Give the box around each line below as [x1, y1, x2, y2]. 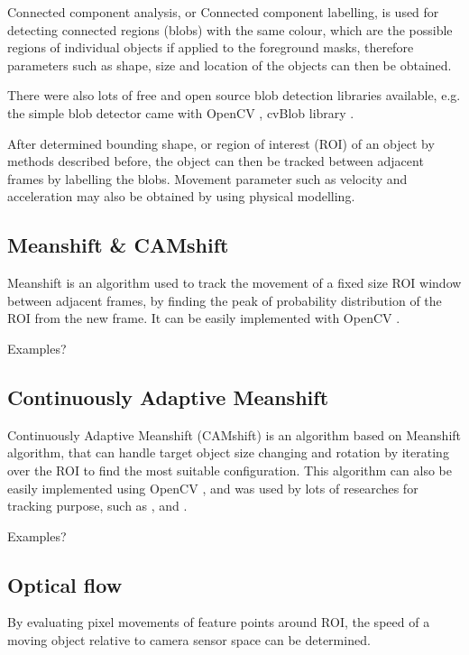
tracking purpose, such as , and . [7, 496, 188, 515]
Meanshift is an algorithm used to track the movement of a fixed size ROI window [7, 273, 462, 292]
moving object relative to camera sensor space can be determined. [7, 631, 371, 650]
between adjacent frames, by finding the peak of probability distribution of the [7, 291, 442, 309]
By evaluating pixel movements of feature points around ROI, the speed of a [7, 613, 430, 632]
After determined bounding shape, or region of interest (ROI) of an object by [7, 134, 435, 152]
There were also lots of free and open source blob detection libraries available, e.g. [7, 86, 461, 105]
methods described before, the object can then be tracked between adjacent [7, 152, 424, 171]
